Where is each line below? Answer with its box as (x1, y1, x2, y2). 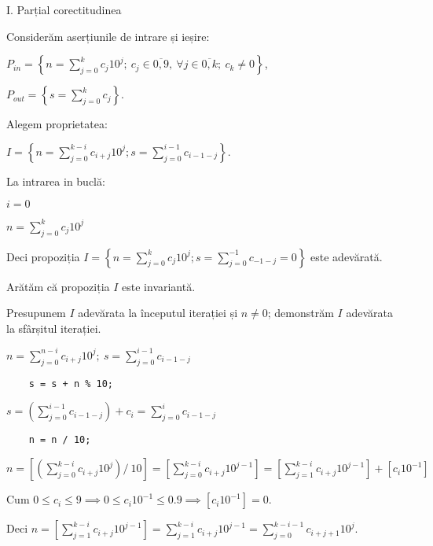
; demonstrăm (267, 304, 334, 321)
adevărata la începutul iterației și (78, 304, 238, 321)
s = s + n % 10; (28, 378, 114, 389)
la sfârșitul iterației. (6, 319, 101, 336)
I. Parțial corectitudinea (6, 2, 122, 17)
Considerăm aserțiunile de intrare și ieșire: (6, 28, 210, 44)
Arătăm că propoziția (6, 278, 110, 294)
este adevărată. (310, 248, 383, 264)
